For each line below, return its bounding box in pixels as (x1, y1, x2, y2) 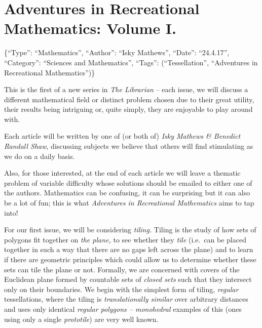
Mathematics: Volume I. (4, 18, 177, 38)
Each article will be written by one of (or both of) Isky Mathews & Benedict (4, 131, 241, 141)
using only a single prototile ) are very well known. (4, 313, 159, 324)
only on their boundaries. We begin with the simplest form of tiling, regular (4, 283, 239, 294)
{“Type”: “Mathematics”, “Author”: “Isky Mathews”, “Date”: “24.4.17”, (4, 47, 230, 58)
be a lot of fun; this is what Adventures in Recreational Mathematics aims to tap (4, 197, 254, 208)
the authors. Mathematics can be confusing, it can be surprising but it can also (4, 187, 250, 198)
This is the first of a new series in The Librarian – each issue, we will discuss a (4, 84, 248, 95)
